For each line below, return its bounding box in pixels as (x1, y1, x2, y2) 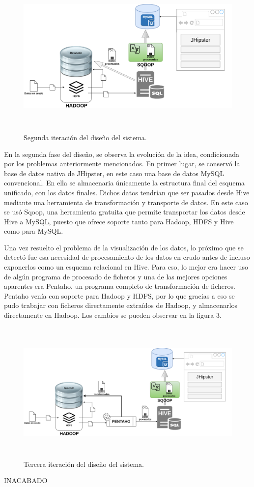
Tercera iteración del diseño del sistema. (24, 458, 144, 469)
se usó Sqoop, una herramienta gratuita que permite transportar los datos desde (4, 207, 245, 217)
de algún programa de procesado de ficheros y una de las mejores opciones (4, 271, 227, 281)
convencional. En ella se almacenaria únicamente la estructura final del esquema (4, 178, 245, 188)
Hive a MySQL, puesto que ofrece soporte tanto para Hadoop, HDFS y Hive (4, 216, 234, 226)
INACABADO (4, 475, 48, 486)
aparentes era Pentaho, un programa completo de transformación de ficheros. (4, 281, 235, 291)
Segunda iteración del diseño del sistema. (24, 132, 147, 142)
